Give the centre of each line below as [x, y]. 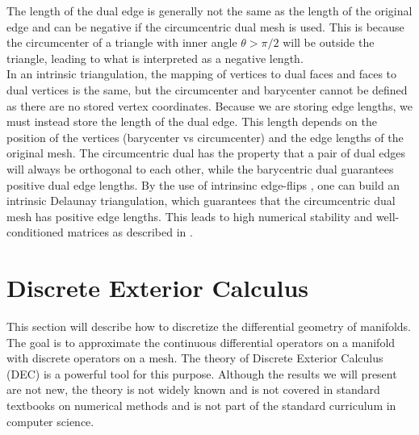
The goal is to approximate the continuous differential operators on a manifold [201, 342]
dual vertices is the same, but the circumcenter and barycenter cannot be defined [207, 89]
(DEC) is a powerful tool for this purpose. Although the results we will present [202, 373]
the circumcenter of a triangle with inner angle [122, 42]
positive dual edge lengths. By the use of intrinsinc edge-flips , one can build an [203, 184]
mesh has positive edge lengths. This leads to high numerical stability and [190, 216]
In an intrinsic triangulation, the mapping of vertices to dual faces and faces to [202, 74]
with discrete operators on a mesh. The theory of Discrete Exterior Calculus [195, 358]
